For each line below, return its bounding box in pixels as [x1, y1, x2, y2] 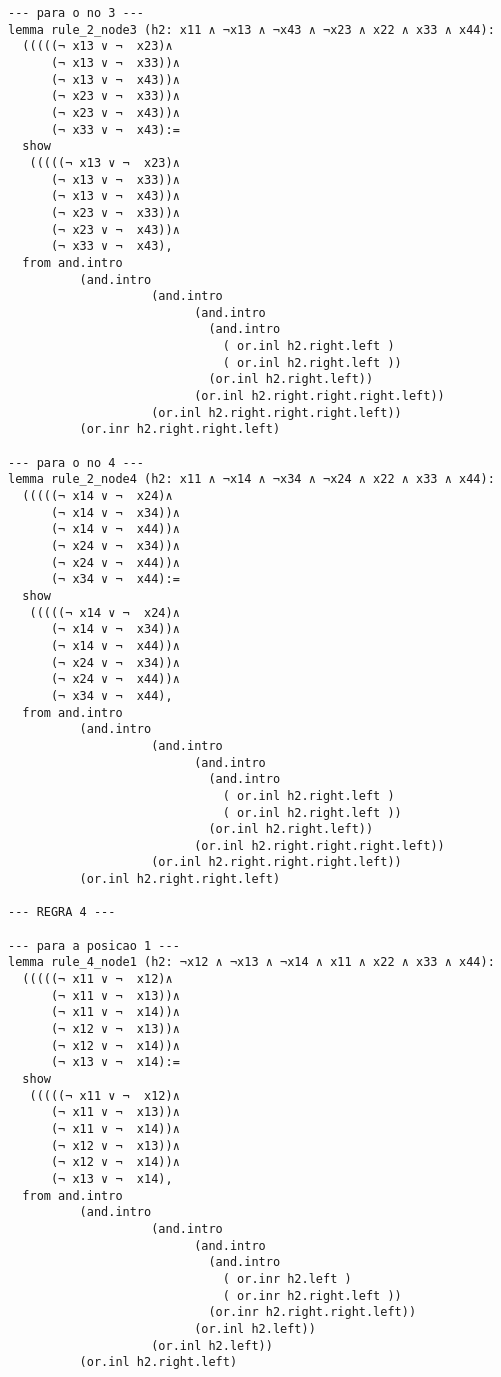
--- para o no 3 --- [8, 6, 145, 20]
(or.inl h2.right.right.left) [79, 872, 281, 887]
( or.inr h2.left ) [222, 1271, 352, 1286]
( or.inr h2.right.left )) [222, 1288, 402, 1303]
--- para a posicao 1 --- [8, 938, 180, 953]
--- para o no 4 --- [8, 455, 145, 470]
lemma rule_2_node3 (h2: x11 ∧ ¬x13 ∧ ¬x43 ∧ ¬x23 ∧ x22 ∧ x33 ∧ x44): [8, 22, 495, 37]
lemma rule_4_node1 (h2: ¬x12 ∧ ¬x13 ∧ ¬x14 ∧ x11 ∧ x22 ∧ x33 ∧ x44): [8, 955, 495, 970]
